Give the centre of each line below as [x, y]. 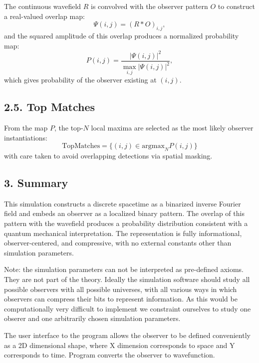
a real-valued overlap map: [44, 16]
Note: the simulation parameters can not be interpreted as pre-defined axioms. [124, 269]
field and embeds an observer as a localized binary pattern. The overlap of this [124, 213]
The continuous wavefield [43, 6]
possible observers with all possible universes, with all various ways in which [121, 289]
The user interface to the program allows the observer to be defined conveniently [127, 335]
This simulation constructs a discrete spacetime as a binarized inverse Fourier [123, 203]
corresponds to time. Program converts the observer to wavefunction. [110, 355]
